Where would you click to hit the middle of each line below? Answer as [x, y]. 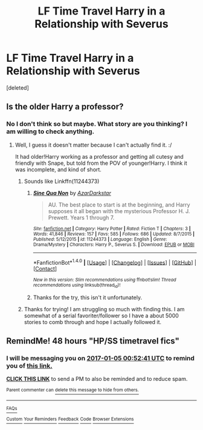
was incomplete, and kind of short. [58, 169]
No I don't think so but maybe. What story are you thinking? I [97, 124]
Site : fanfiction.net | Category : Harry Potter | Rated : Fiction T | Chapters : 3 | [112, 228]
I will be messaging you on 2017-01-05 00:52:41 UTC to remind [101, 358]
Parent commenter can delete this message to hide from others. [72, 390]
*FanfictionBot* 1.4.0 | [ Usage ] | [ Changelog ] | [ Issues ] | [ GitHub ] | [114, 262]
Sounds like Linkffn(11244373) [62, 181]
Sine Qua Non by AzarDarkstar [72, 193]
